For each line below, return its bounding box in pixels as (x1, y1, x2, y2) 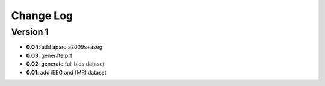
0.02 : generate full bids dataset (26, 60, 105, 67)
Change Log (11, 9, 73, 22)
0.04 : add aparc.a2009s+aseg (26, 43, 103, 51)
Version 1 (11, 26, 49, 37)
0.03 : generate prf (26, 52, 72, 59)
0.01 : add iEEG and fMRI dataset (26, 69, 107, 76)
